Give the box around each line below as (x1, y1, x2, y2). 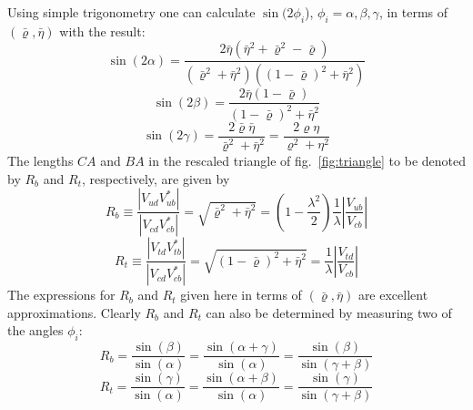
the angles (7, 321, 64, 340)
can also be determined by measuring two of (206, 302, 452, 322)
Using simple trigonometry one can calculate (7, 3, 256, 21)
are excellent (357, 285, 428, 304)
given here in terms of (180, 285, 302, 304)
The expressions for (7, 285, 116, 304)
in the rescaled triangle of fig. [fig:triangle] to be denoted (148, 151, 466, 170)
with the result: (59, 21, 146, 40)
